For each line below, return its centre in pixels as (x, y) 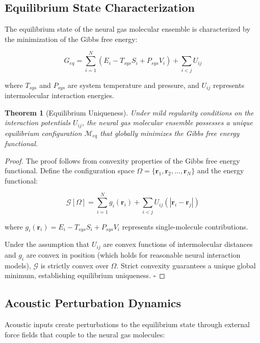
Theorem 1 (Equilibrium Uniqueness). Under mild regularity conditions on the (129, 112)
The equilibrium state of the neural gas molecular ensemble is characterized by (127, 29)
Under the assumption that (47, 244)
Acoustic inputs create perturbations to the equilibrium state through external (127, 324)
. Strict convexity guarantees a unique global (186, 265)
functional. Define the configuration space (70, 170)
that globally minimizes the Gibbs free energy (170, 133)
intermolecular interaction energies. (59, 95)
